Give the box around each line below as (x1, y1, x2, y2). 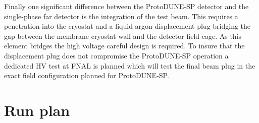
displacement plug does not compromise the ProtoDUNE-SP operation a (4, 50, 229, 60)
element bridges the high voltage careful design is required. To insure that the (4, 40, 245, 51)
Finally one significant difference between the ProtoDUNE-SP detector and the (4, 1, 249, 11)
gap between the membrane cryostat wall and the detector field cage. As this (4, 30, 242, 41)
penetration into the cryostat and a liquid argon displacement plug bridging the (4, 21, 251, 31)
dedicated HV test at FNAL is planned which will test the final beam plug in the (4, 60, 255, 71)
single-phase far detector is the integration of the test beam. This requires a (4, 11, 238, 21)
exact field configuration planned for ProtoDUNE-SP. (4, 70, 169, 81)
